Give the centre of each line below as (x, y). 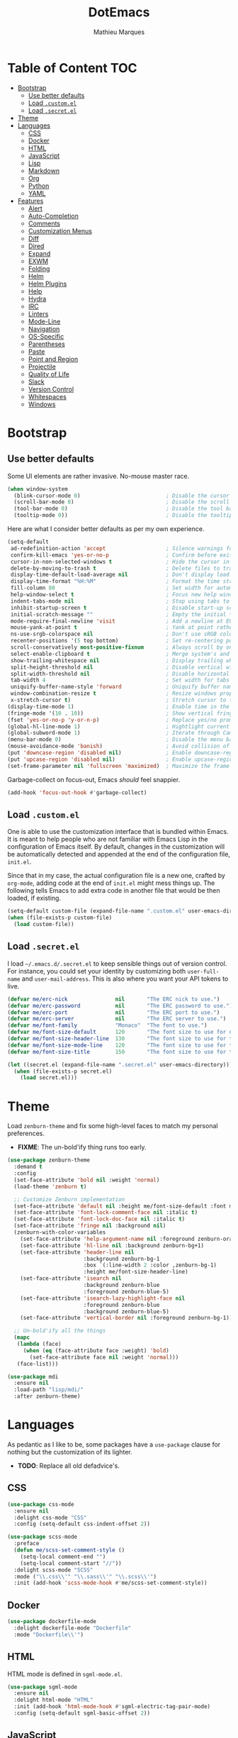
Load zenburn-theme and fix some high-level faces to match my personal (113, 1126)
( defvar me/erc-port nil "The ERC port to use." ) (114, 1012)
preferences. (26, 1133)
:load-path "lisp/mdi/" (49, 1390)
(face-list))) (38, 1364)
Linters (38, 313)
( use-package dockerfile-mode (52, 1622)
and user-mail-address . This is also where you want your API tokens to (125, 979)
